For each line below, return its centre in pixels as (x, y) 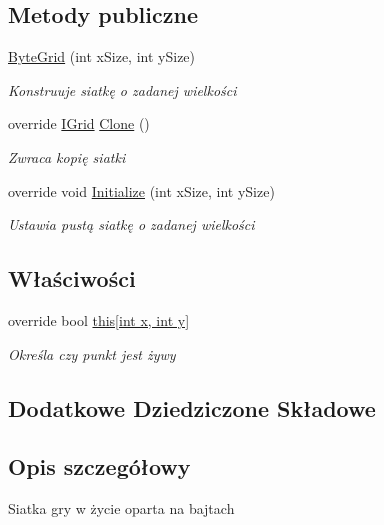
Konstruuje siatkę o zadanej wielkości (122, 89)
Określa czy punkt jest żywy (92, 353)
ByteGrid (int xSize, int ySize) (102, 56)
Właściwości (72, 278)
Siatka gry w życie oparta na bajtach (121, 508)
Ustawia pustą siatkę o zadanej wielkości (131, 224)
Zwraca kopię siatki (67, 156)
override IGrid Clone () (79, 123)
